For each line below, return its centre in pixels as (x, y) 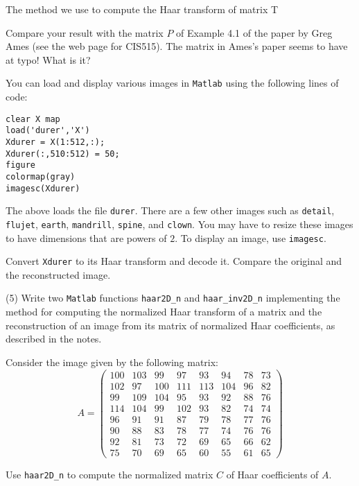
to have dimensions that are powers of (86, 237)
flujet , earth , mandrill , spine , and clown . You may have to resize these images (179, 224)
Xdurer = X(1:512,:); (55, 142)
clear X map (33, 119)
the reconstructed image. (58, 274)
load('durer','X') (48, 131)
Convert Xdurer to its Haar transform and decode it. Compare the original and (174, 261)
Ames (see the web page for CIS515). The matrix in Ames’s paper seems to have (177, 46)
